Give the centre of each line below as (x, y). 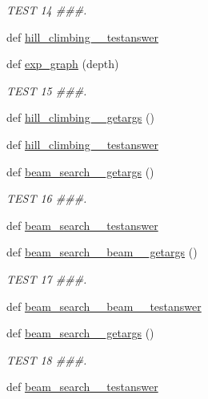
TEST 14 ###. (47, 10)
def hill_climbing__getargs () (80, 117)
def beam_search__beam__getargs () (102, 252)
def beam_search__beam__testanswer (104, 306)
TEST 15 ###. (47, 90)
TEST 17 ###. (47, 278)
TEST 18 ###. (47, 359)
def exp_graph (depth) (63, 64)
